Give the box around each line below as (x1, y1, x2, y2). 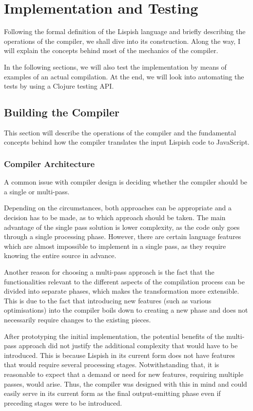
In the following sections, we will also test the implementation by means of (4, 61, 227, 72)
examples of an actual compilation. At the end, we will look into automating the (4, 71, 244, 81)
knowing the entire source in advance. (4, 250, 117, 261)
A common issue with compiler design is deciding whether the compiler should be (4, 177, 248, 187)
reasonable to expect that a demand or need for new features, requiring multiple (4, 369, 244, 379)
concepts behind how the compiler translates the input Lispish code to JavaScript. (4, 137, 250, 147)
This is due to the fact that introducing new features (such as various (4, 295, 212, 305)
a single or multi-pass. (4, 186, 70, 196)
